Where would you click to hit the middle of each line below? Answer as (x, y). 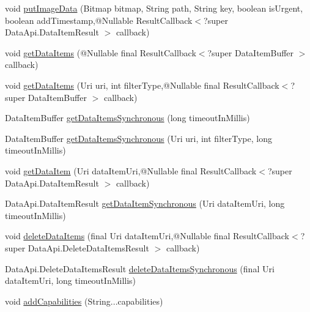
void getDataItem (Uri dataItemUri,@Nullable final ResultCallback (131, 170)
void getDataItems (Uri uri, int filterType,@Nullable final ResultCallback (142, 85)
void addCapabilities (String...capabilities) (84, 301)
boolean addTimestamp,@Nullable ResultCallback (99, 20)
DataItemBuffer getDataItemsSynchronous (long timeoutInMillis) (127, 118)
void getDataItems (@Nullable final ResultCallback (101, 52)
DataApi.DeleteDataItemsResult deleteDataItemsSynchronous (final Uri (140, 268)
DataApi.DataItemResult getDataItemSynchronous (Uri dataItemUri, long (145, 203)
